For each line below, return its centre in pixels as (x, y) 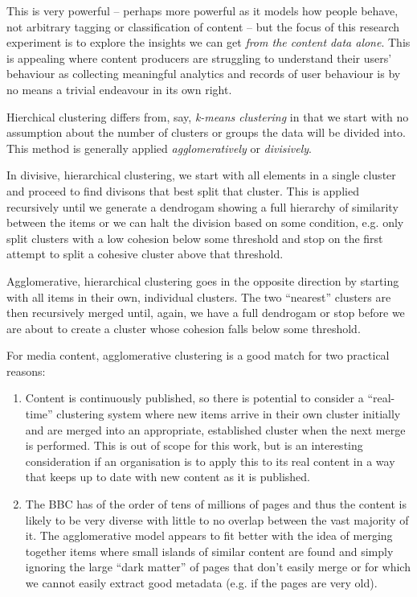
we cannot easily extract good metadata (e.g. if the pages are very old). (201, 583)
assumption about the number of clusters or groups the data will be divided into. (206, 132)
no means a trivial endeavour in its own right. (119, 89)
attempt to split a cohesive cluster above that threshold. (145, 254)
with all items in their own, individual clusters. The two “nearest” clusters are (199, 296)
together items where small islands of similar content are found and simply (209, 551)
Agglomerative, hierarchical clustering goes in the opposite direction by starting (203, 280)
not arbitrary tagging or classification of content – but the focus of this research (203, 26)
